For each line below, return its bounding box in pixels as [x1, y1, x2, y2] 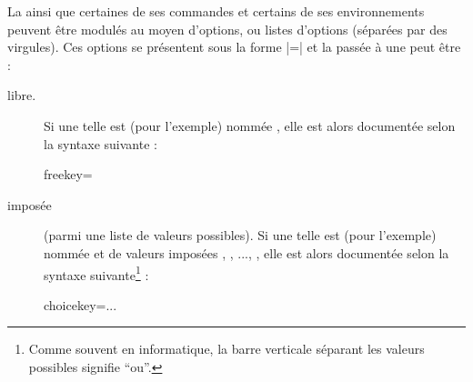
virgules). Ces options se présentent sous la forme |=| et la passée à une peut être [7, 37, 461, 56]
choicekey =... [44, 295, 117, 314]
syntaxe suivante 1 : [44, 262, 149, 284]
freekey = [44, 165, 93, 184]
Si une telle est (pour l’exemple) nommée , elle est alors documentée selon [44, 116, 456, 135]
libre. [7, 85, 36, 105]
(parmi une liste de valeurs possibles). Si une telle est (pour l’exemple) [44, 226, 437, 245]
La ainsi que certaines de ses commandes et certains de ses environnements [7, 2, 425, 20]
